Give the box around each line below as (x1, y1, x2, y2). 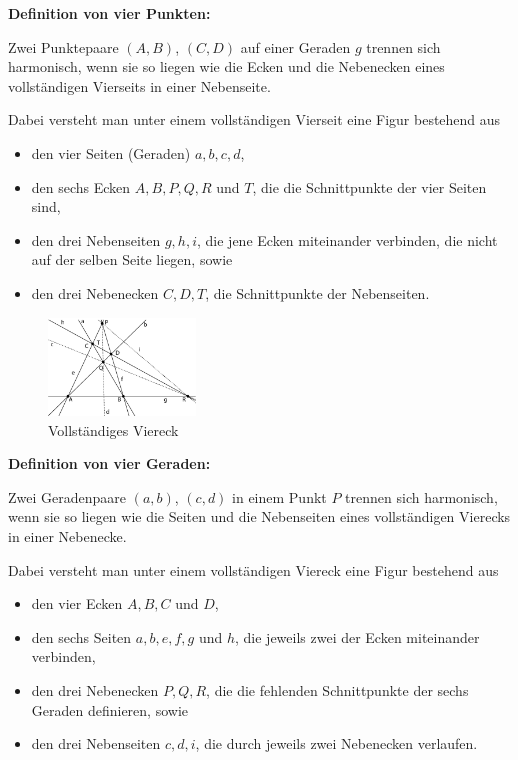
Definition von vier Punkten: (8, 3, 211, 23)
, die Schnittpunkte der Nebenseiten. (205, 282, 430, 303)
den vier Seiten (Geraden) (31, 142, 191, 163)
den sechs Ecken (31, 176, 131, 197)
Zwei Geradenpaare (8, 486, 127, 507)
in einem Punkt (232, 486, 327, 507)
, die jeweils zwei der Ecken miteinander (234, 626, 480, 647)
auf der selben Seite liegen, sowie (31, 249, 233, 270)
